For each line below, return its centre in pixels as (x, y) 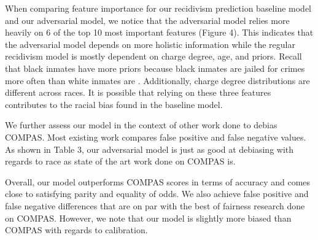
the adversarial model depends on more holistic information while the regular (150, 44)
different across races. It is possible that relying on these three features (138, 92)
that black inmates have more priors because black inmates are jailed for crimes (155, 68)
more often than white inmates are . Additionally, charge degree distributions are (157, 80)
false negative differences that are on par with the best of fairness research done (155, 205)
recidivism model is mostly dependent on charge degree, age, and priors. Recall (153, 56)
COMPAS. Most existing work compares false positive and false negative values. (156, 137)
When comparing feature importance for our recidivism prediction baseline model (158, 8)
